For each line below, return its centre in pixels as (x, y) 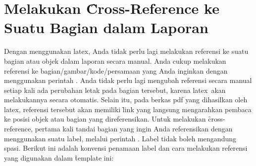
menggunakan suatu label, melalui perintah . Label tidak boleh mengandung (120, 138)
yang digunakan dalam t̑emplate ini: (59, 157)
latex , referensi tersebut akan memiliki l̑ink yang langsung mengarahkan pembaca (128, 109)
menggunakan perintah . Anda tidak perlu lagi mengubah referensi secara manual (128, 80)
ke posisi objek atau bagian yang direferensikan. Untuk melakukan (105, 119)
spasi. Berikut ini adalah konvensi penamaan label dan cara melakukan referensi (126, 148)
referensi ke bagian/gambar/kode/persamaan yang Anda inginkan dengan (116, 70)
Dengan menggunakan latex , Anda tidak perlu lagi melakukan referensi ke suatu (126, 51)
